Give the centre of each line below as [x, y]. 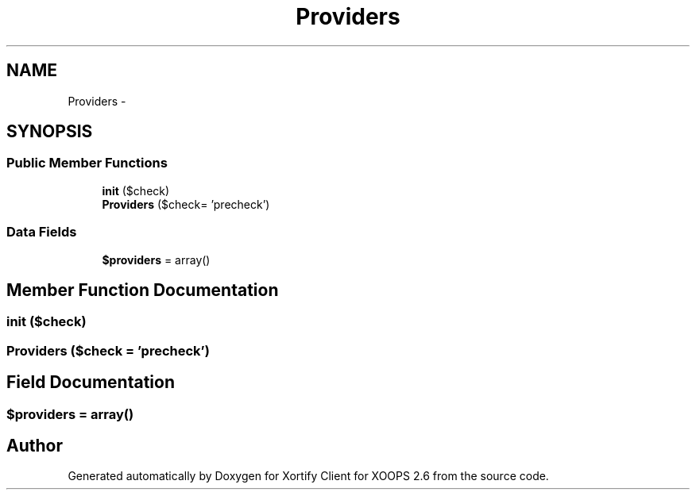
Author [35, 446]
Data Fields [42, 232]
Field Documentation [91, 383]
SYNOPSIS [50, 132]
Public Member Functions [87, 163]
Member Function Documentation [143, 290]
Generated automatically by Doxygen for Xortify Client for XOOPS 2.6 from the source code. [308, 476]
